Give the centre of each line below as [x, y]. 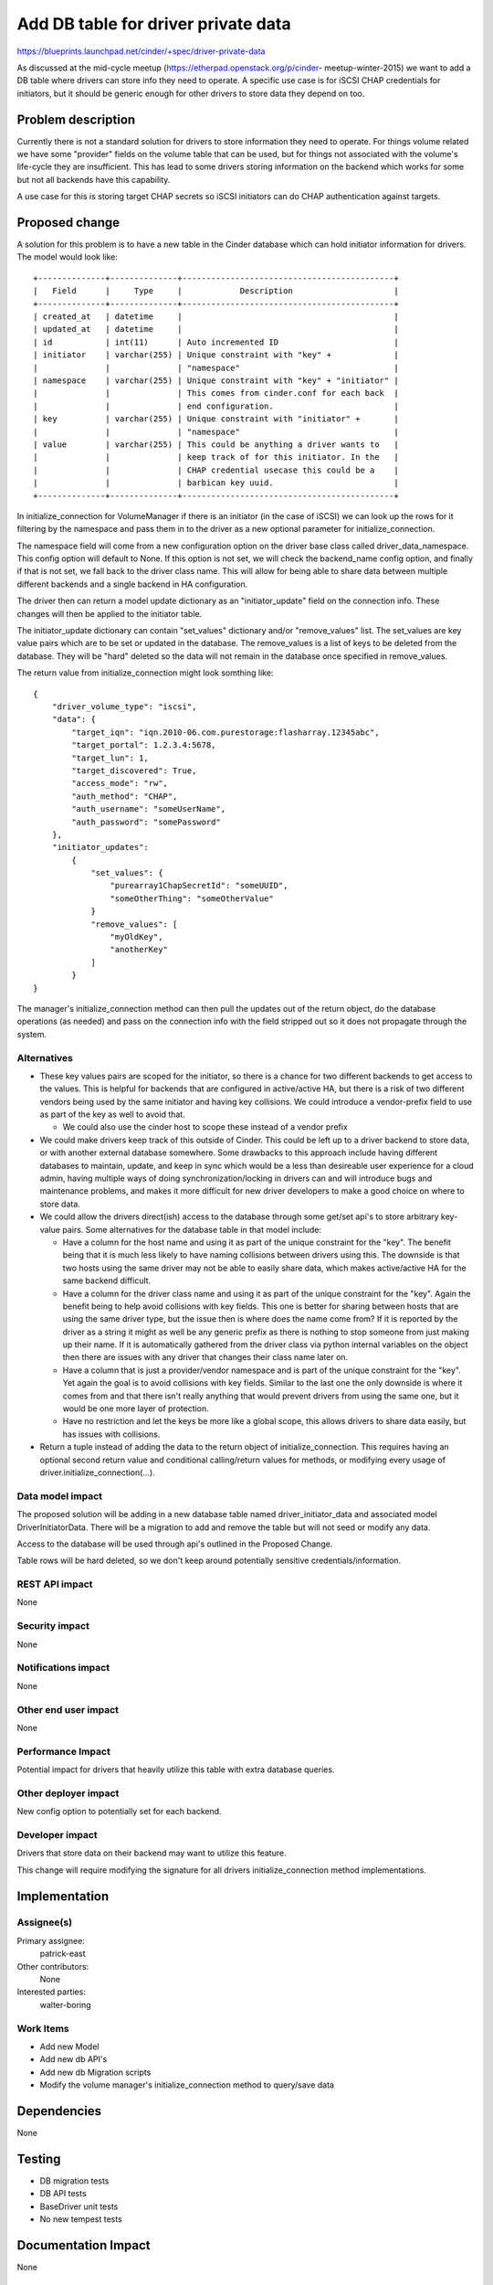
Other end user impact [68, 1709]
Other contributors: [53, 1966]
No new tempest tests [81, 2219]
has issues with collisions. [111, 1434]
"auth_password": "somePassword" [146, 822]
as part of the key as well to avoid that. [113, 1114]
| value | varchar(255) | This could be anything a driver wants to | [216, 444]
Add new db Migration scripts [95, 2072]
